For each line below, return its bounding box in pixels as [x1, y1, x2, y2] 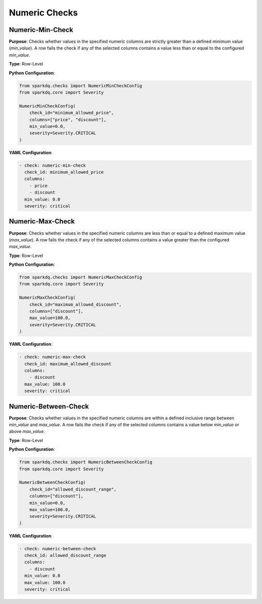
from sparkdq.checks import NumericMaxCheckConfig [19, 274, 143, 280]
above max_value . [9, 429, 45, 434]
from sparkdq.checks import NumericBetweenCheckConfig [19, 460, 152, 465]
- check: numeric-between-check [19, 546, 97, 551]
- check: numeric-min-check [19, 162, 86, 168]
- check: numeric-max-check [19, 354, 86, 360]
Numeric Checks [9, 7, 78, 18]
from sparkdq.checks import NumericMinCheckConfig [19, 83, 143, 88]
